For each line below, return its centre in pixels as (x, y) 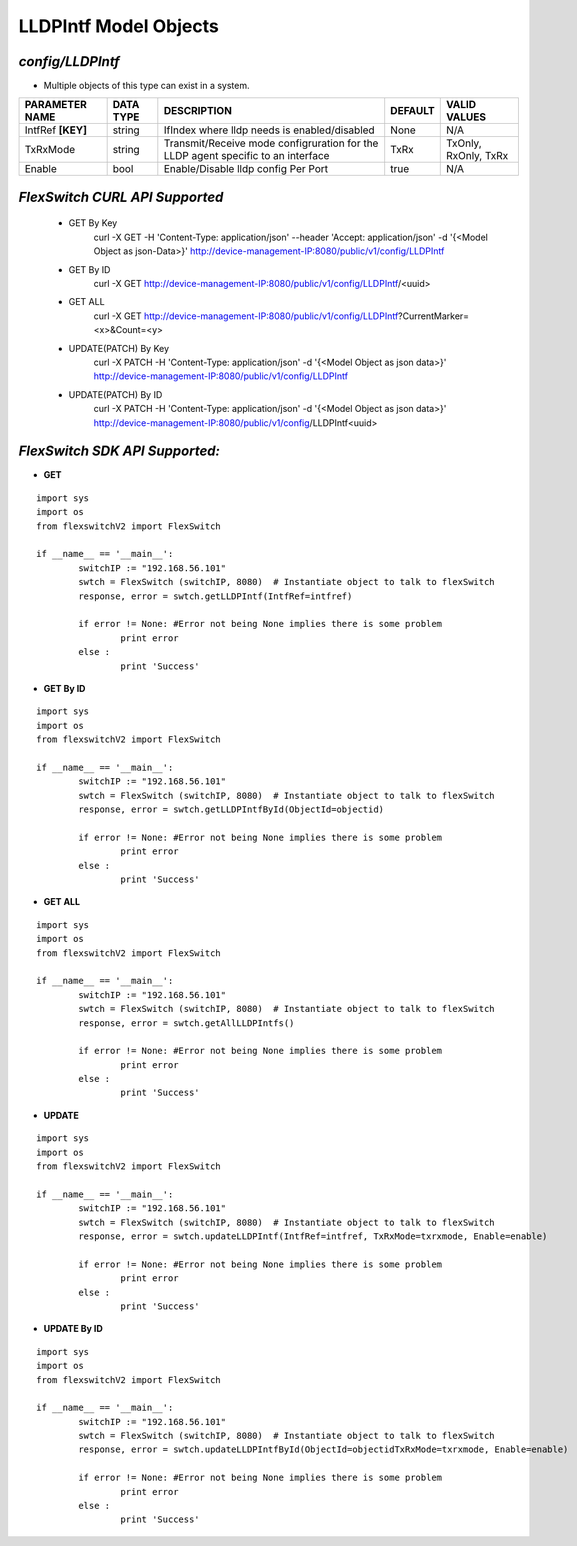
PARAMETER (55, 105)
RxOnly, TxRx (477, 156)
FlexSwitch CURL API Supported (121, 196)
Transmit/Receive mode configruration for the (271, 143)
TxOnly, (463, 143)
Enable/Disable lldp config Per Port (246, 169)
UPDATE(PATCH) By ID (115, 394)
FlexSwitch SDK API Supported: (119, 451)
